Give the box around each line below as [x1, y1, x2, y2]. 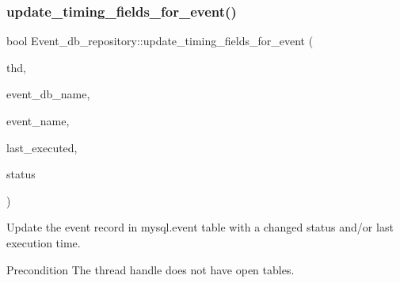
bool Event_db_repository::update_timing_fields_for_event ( [6, 33, 314, 49]
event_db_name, [6, 86, 90, 102]
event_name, [6, 113, 70, 128]
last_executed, [6, 139, 78, 155]
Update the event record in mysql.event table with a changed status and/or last [6, 219, 394, 235]
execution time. [6, 234, 81, 250]
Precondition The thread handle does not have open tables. [6, 261, 295, 277]
